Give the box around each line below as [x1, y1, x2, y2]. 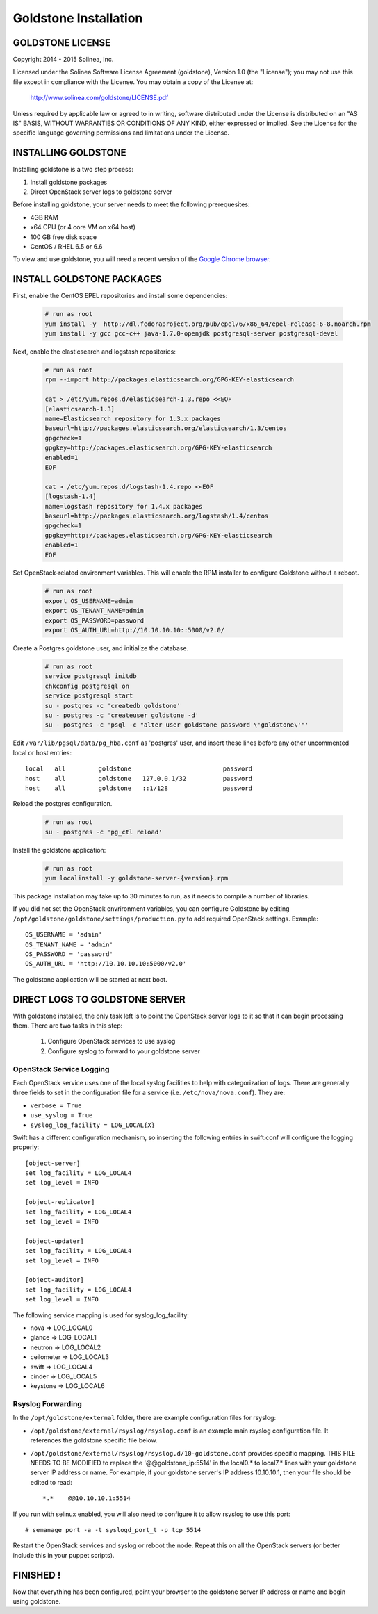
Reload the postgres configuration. [13, 800, 113, 808]
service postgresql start [44, 692, 133, 700]
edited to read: [30, 1478, 72, 1486]
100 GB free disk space [30, 233, 97, 241]
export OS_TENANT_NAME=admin [44, 607, 145, 615]
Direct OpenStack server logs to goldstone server [30, 188, 173, 196]
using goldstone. [13, 1597, 61, 1606]
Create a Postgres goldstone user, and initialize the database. [13, 644, 189, 652]
